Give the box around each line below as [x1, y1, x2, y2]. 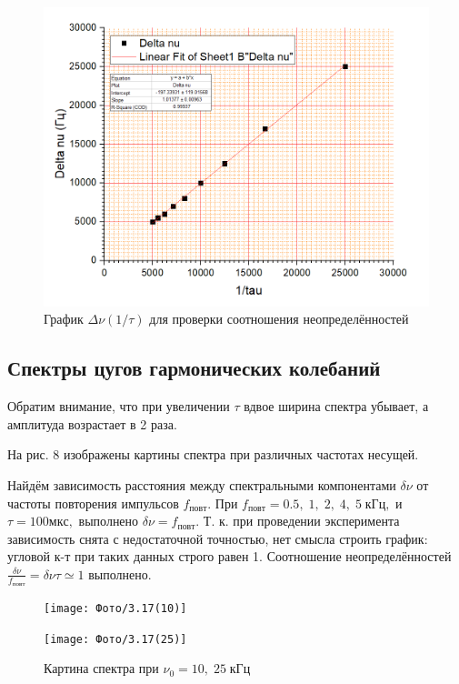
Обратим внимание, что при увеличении [7, 397, 230, 416]
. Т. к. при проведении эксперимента [195, 511, 400, 530]
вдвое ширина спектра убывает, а [244, 397, 429, 416]
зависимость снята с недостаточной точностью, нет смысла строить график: [7, 528, 428, 548]
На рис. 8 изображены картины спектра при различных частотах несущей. [7, 445, 419, 464]
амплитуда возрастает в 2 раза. [7, 414, 177, 433]
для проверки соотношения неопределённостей [149, 309, 409, 328]
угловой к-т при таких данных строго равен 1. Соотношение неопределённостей [7, 547, 452, 566]
